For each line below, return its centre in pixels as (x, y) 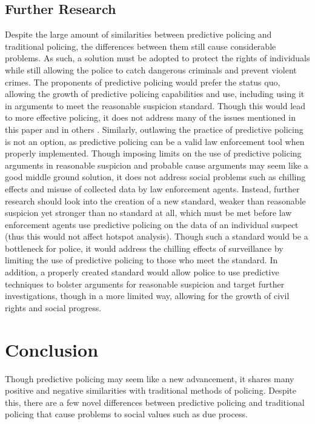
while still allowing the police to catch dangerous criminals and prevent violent (151, 69)
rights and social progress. (53, 307)
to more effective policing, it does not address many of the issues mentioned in (150, 117)
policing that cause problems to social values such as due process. (126, 414)
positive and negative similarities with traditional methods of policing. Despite (151, 390)
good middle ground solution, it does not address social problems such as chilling (155, 177)
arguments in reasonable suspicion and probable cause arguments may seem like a (157, 165)
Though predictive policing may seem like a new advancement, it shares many (150, 378)
